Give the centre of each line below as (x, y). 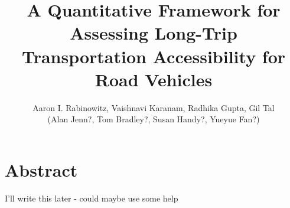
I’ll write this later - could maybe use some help (92, 198)
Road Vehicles (154, 79)
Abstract (41, 169)
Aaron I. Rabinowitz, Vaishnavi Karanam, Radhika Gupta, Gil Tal (154, 107)
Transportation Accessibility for (154, 56)
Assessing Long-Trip (154, 33)
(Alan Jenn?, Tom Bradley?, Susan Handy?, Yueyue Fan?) (154, 119)
